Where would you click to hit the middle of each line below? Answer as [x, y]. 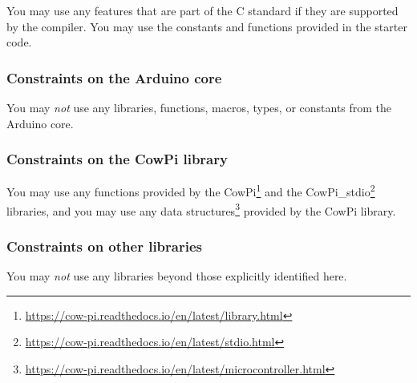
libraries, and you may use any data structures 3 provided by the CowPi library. [201, 209]
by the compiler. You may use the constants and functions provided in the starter [207, 26]
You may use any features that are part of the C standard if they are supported [202, 10]
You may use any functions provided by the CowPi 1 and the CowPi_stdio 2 [191, 191]
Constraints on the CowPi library [117, 159]
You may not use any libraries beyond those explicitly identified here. [177, 276]
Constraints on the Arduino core [114, 77]
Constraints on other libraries [104, 246]
